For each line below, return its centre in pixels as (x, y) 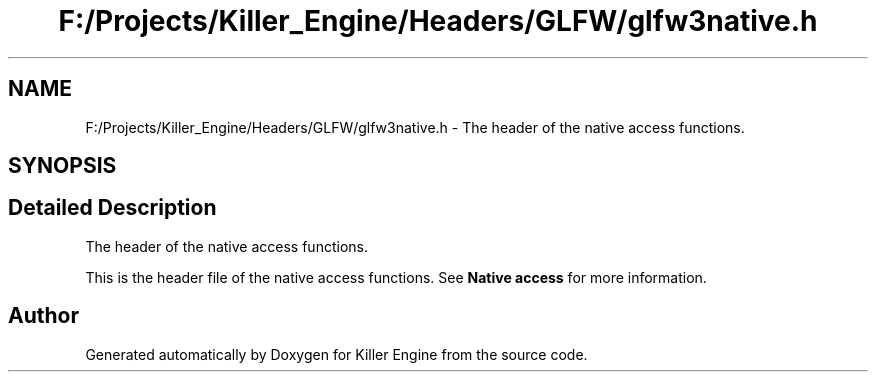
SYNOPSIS (62, 166)
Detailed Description (112, 208)
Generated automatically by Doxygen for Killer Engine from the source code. (336, 354)
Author (43, 316)
